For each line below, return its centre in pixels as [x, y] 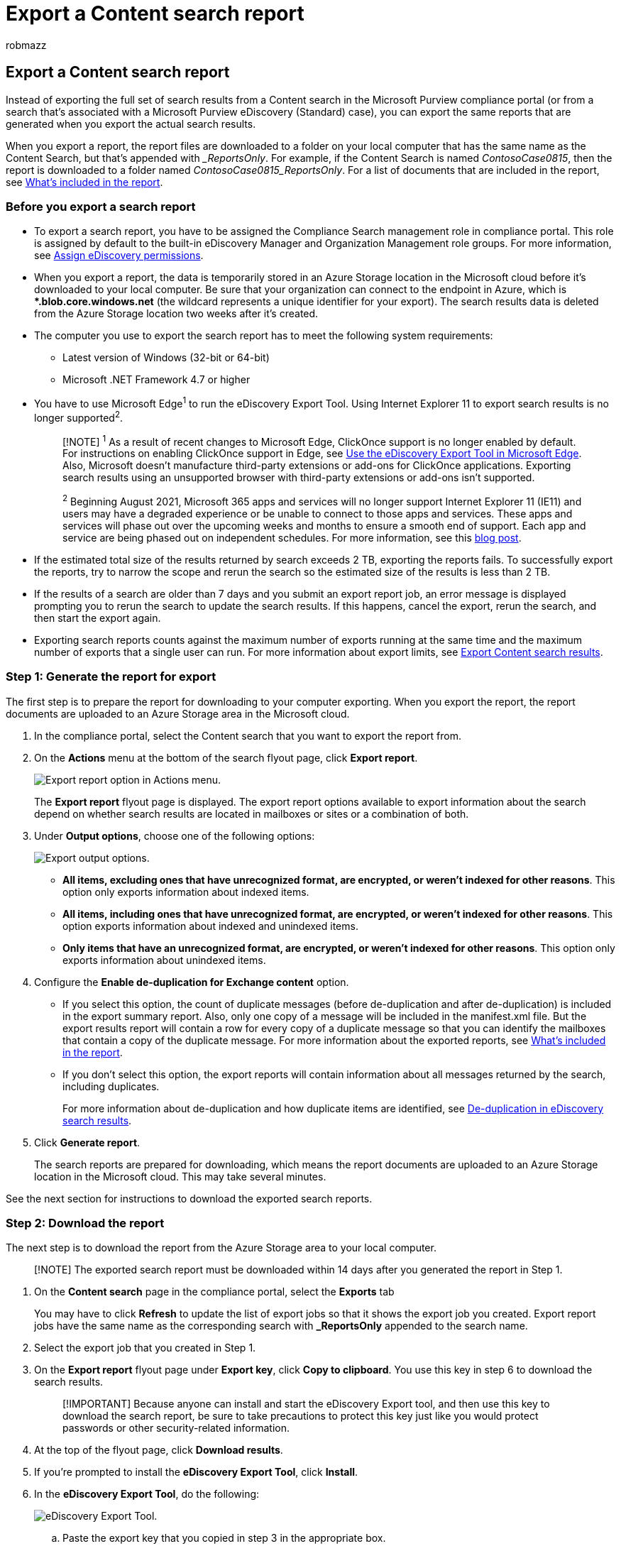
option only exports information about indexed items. [186, 892]
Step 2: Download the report [85, 1223]
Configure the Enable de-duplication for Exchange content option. [192, 982]
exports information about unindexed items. [164, 960]
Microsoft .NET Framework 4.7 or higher [156, 380]
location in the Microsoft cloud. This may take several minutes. [180, 1176]
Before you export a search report [101, 206]
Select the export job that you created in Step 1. [145, 1348]
